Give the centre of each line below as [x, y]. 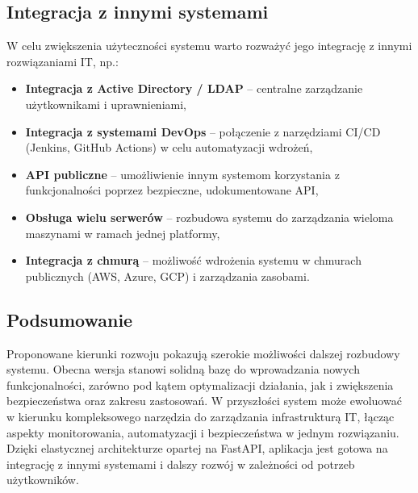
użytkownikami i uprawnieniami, [106, 104]
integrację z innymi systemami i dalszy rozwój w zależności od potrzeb [181, 464]
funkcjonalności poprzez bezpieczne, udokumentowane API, [172, 190]
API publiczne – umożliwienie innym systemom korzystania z [182, 174]
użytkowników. [43, 480]
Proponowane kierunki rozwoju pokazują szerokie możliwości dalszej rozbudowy [203, 353]
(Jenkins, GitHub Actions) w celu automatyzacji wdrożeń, [169, 147]
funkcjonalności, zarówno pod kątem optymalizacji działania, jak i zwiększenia [200, 384]
